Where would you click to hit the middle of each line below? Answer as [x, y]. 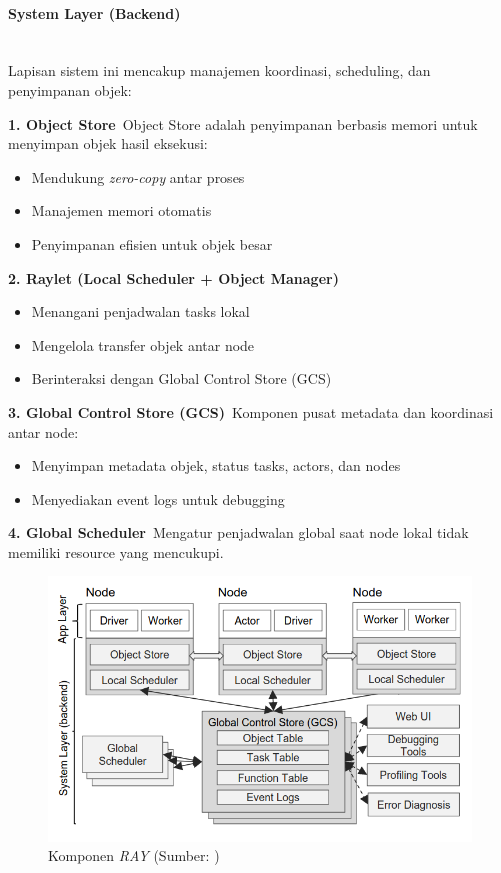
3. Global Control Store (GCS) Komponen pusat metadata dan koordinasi [251, 411]
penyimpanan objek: [70, 89]
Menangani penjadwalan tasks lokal [140, 311]
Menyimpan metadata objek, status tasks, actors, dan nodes [216, 465]
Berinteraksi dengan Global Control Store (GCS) [181, 378]
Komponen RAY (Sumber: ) [134, 855]
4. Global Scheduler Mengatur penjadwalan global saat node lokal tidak [238, 532]
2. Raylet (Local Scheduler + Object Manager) [173, 277]
